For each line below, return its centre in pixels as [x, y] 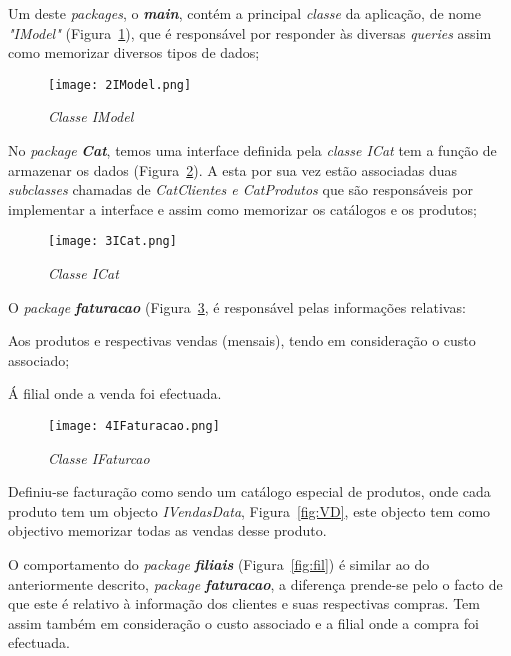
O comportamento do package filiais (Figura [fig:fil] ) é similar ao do [219, 564]
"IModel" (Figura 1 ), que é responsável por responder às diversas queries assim [250, 32]
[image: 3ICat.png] [112, 241]
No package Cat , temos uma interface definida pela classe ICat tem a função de [252, 150]
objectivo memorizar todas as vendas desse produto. [167, 530]
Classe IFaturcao [99, 457]
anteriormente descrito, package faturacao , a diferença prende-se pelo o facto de [255, 583]
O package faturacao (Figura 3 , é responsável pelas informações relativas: [237, 306]
